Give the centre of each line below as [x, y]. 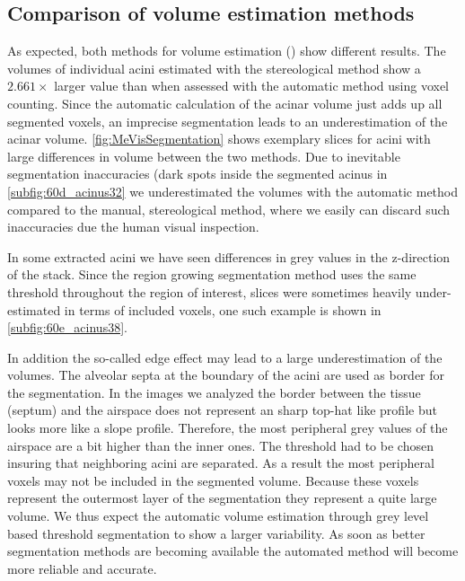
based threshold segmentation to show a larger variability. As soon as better [216, 533]
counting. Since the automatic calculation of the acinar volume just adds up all [225, 103]
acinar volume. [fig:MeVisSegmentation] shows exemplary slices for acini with [219, 139]
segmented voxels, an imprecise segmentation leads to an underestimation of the [228, 121]
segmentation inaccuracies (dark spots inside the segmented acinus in [197, 174]
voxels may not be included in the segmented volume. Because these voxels [213, 480]
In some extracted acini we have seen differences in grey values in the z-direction [229, 256]
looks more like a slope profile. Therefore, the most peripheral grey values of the [228, 428]
